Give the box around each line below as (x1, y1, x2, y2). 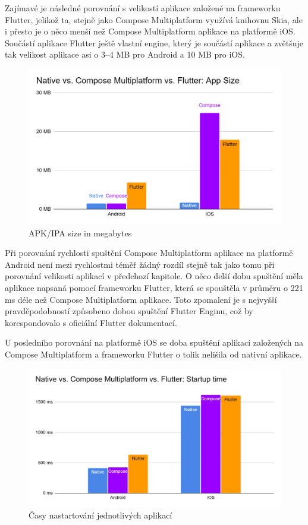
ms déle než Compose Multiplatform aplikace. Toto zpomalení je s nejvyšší (5, 293, 277, 305)
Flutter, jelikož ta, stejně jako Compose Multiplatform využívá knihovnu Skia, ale (5, 13, 303, 26)
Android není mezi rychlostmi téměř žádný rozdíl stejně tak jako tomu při (5, 258, 275, 270)
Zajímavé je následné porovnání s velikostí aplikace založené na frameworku (5, 2, 281, 14)
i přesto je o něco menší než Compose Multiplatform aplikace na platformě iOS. (5, 25, 296, 37)
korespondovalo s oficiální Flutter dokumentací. (5, 316, 177, 328)
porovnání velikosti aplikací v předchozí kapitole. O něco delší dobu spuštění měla (5, 270, 303, 282)
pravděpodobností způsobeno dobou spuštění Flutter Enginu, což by (5, 305, 253, 317)
